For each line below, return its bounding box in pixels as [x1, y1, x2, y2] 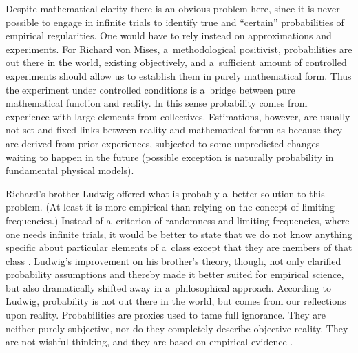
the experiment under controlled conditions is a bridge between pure [6, 82, 295, 96]
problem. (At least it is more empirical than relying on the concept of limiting [6, 200, 335, 214]
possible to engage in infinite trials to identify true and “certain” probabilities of [6, 14, 344, 29]
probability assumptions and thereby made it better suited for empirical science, [6, 267, 344, 281]
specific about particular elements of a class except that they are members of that [6, 240, 352, 255]
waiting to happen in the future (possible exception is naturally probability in [6, 149, 334, 164]
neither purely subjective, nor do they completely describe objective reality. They [6, 321, 348, 335]
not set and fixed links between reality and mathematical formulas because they [6, 122, 343, 137]
